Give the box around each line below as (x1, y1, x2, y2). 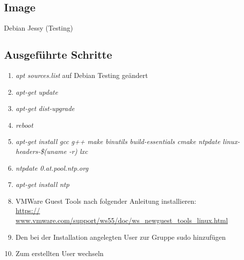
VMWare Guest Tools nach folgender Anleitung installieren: (15, 195, 197, 206)
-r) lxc (69, 146, 88, 156)
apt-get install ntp (15, 179, 69, 189)
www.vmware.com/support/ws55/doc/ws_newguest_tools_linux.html (15, 215, 228, 225)
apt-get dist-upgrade (15, 103, 75, 113)
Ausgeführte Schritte (4, 47, 112, 62)
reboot (15, 119, 33, 130)
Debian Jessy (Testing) (4, 23, 73, 33)
